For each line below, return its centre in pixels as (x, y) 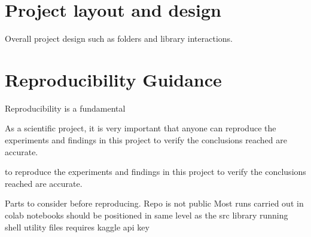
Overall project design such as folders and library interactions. (119, 39)
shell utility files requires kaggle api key (77, 227)
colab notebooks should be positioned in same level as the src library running (147, 215)
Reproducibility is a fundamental (65, 108)
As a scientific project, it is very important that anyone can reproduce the (141, 128)
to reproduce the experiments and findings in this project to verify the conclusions (155, 172)
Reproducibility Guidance (113, 79)
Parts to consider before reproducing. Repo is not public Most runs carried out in (154, 203)
